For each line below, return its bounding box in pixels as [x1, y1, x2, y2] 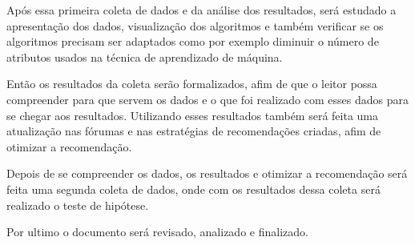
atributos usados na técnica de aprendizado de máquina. [6, 48, 283, 65]
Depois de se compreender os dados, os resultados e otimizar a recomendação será [6, 165, 408, 182]
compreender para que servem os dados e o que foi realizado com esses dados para [6, 90, 409, 107]
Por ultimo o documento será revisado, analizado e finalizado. [6, 223, 308, 240]
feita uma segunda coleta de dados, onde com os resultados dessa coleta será [6, 180, 381, 197]
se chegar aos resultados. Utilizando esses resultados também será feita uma [6, 106, 379, 123]
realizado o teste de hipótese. [6, 196, 149, 213]
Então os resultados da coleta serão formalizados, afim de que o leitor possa [6, 75, 377, 92]
